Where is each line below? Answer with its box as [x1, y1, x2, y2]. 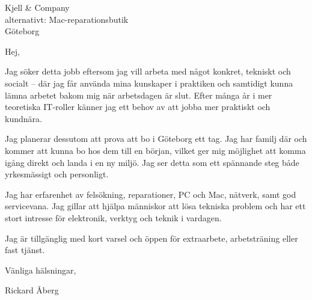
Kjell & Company [5, 1, 70, 13]
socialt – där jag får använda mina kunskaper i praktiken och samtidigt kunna [5, 76, 293, 89]
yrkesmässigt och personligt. [5, 168, 109, 180]
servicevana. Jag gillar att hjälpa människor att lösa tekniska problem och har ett [5, 200, 306, 212]
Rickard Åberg [5, 284, 59, 296]
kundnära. [5, 112, 42, 124]
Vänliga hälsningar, [5, 263, 76, 276]
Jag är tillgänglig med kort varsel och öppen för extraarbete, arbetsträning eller [5, 231, 298, 244]
